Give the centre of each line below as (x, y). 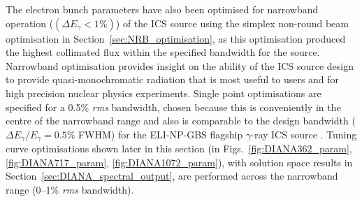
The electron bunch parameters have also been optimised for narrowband (162, 9)
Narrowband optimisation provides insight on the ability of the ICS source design (180, 65)
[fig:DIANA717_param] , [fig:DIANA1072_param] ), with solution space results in (179, 162)
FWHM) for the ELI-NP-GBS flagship (160, 134)
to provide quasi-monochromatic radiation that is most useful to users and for (173, 79)
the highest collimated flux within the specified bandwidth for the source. (163, 52)
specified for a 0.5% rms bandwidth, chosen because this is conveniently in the (173, 107)
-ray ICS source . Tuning (304, 134)
